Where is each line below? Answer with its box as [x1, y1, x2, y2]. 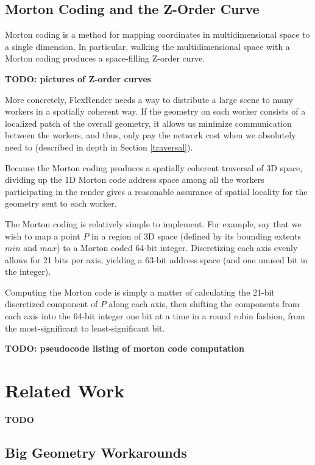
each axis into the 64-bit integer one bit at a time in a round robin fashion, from [5, 310, 305, 322]
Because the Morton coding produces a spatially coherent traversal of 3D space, [5, 161, 303, 174]
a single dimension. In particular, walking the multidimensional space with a [5, 40, 290, 52]
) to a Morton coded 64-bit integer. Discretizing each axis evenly [57, 241, 298, 254]
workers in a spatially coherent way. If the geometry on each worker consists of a [5, 105, 306, 118]
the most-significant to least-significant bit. [5, 321, 165, 334]
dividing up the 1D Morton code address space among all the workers [5, 173, 264, 186]
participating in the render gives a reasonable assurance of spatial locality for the [5, 185, 308, 197]
